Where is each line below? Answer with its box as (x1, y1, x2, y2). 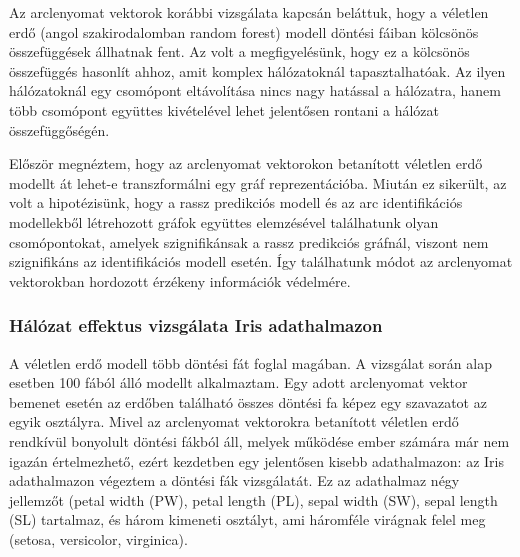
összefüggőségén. (9, 119, 110, 140)
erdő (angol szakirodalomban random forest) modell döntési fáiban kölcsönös (9, 21, 479, 42)
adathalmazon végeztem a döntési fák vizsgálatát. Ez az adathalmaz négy (9, 470, 460, 491)
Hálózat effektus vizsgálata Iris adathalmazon (9, 313, 383, 338)
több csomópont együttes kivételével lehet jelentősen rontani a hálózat (9, 99, 439, 120)
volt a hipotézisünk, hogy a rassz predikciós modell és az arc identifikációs (9, 192, 463, 213)
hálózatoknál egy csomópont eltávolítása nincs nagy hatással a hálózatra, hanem (9, 80, 501, 101)
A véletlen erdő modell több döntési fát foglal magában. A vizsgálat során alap (9, 352, 492, 373)
